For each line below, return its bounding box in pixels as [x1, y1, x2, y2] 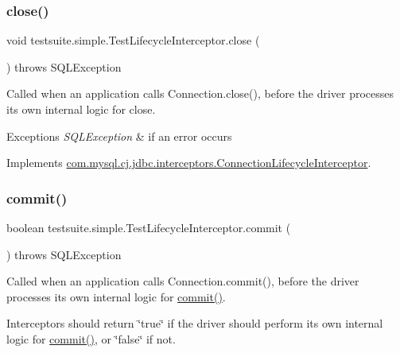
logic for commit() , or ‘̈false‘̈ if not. [6, 330, 176, 347]
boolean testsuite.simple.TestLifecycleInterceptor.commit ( [6, 219, 291, 235]
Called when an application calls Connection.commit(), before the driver [6, 273, 359, 289]
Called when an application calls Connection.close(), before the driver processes [6, 85, 394, 102]
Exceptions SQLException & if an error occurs [6, 127, 232, 144]
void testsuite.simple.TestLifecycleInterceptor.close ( [6, 32, 260, 48]
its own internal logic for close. [6, 101, 156, 117]
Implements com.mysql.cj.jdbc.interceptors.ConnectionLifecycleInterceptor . [6, 154, 371, 171]
